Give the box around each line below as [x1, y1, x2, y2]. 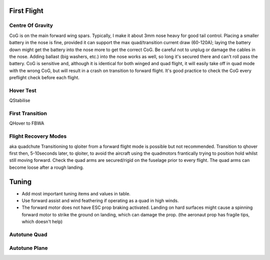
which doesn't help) [21, 218, 63, 225]
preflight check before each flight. [9, 75, 80, 81]
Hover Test [9, 87, 37, 94]
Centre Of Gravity [9, 22, 53, 29]
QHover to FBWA [9, 120, 44, 126]
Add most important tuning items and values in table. [21, 190, 131, 196]
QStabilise [9, 98, 30, 104]
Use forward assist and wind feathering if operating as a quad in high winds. [21, 198, 179, 203]
